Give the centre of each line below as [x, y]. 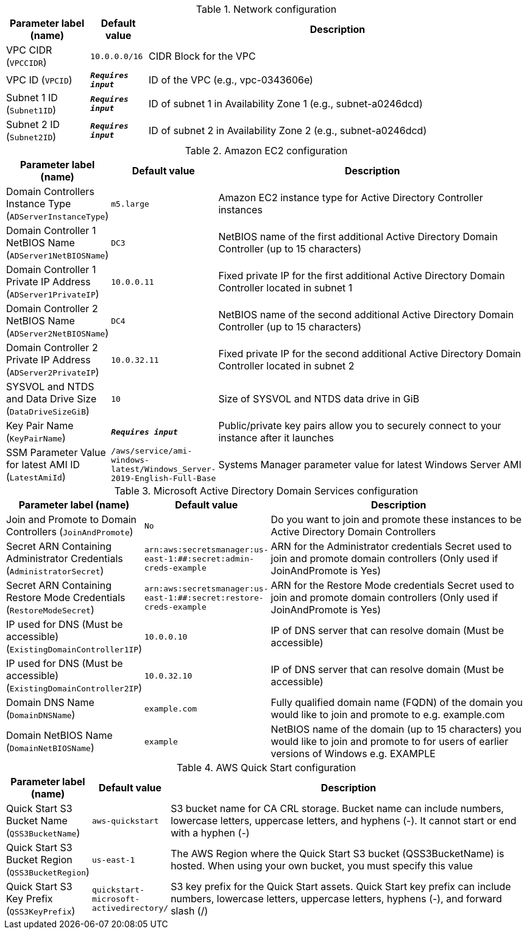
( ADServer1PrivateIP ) [53, 294]
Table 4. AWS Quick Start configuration [266, 768]
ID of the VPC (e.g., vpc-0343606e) [231, 80]
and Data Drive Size [51, 399]
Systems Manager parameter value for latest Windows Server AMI [370, 465]
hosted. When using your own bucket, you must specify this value [322, 866]
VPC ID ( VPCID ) [39, 80]
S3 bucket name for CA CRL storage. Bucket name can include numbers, [337, 808]
